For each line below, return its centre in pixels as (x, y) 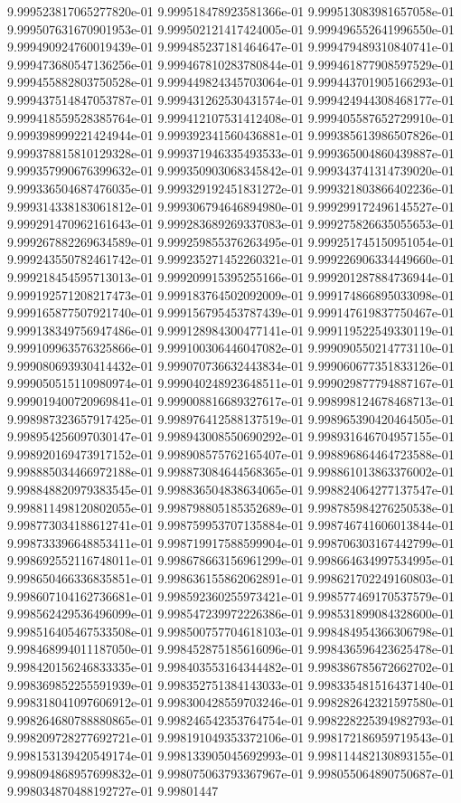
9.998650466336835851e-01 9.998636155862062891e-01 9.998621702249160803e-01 (231, 578)
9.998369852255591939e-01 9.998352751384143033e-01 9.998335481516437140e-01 (231, 684)
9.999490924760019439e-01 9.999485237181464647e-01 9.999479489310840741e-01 (231, 47)
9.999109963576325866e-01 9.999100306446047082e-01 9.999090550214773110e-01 (231, 348)
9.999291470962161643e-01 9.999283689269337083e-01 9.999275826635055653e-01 (231, 224)
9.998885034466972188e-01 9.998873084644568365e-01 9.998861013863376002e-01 (231, 472)
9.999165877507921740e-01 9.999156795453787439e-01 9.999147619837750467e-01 (231, 312)
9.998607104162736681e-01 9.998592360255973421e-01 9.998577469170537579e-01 (231, 595)
